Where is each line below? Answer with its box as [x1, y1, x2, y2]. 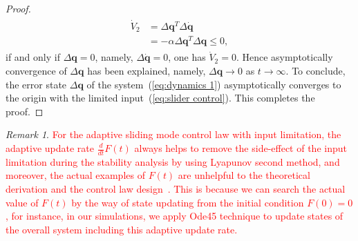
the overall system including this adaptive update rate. [6, 222, 238, 236]
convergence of [6, 64, 67, 78]
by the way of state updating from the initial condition [71, 195, 304, 209]
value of [6, 195, 39, 209]
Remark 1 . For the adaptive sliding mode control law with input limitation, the [6, 127, 341, 142]
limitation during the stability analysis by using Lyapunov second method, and [6, 154, 340, 168]
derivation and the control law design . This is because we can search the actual [6, 182, 346, 196]
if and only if [6, 50, 60, 64]
